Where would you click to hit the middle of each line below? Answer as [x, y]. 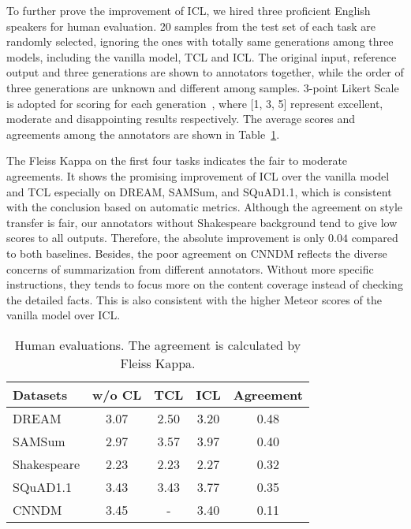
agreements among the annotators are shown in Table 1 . [143, 134]
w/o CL [117, 394]
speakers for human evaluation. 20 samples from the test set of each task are [191, 26]
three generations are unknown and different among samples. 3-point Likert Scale [203, 87]
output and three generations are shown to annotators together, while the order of [205, 72]
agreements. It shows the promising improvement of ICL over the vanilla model [198, 175]
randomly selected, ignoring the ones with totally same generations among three [200, 41]
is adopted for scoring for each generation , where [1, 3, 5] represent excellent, [195, 103]
